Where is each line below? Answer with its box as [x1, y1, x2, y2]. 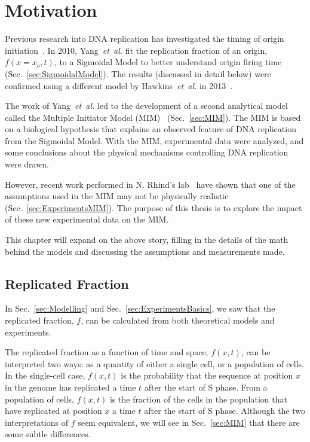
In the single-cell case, [5, 369, 85, 382]
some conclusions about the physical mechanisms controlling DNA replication [5, 146, 288, 158]
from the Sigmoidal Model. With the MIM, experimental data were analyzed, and [5, 134, 304, 147]
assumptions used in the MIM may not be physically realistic [5, 190, 229, 202]
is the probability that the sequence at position [121, 369, 293, 382]
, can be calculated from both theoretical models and [81, 314, 275, 327]
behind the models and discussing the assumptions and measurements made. [5, 245, 285, 257]
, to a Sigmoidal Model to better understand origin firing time [54, 56, 282, 68]
